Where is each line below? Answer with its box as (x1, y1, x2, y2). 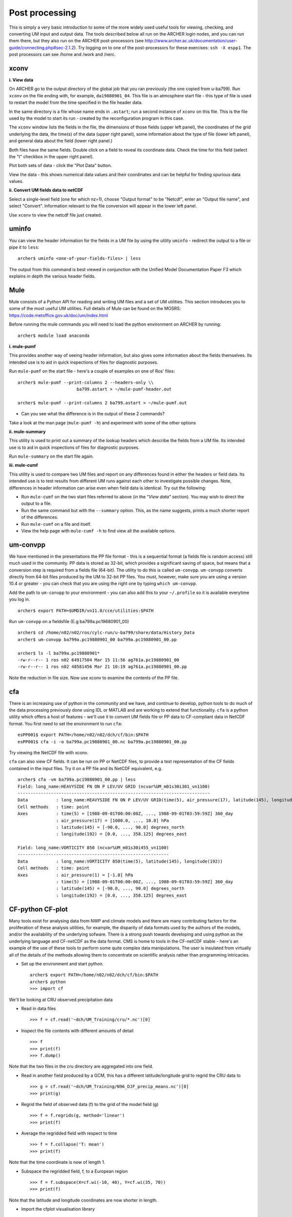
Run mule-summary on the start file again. (9, 453, 94, 460)
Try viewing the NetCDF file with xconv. (9, 750, 89, 756)
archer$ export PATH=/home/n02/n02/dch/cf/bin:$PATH (30, 972, 158, 978)
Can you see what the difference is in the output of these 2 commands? (21, 411, 165, 417)
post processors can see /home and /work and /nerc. (9, 52, 116, 57)
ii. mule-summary (9, 428, 46, 434)
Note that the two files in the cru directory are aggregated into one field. (9, 1064, 153, 1069)
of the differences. (21, 514, 58, 520)
